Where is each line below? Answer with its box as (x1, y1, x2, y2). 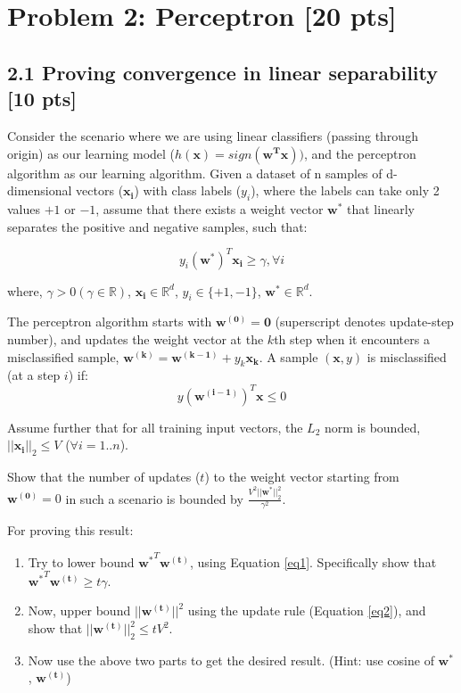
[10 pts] (7, 85, 77, 112)
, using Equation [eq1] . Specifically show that (189, 552, 437, 571)
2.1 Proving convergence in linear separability (7, 58, 438, 86)
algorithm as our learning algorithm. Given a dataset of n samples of (7, 163, 383, 182)
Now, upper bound (28, 601, 131, 620)
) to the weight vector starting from (204, 466, 399, 485)
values (7, 199, 41, 218)
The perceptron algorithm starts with (7, 312, 212, 331)
